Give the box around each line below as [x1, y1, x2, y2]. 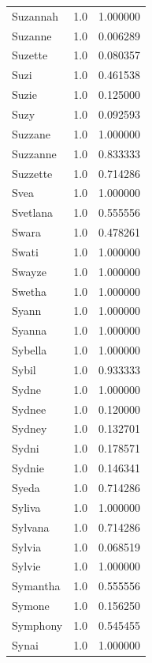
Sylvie [12, 558, 41, 574]
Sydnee [12, 400, 46, 417]
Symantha [12, 578, 61, 594]
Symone [12, 597, 50, 614]
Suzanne [12, 27, 52, 44]
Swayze [12, 263, 46, 279]
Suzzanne [12, 145, 57, 161]
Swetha [12, 282, 46, 299]
